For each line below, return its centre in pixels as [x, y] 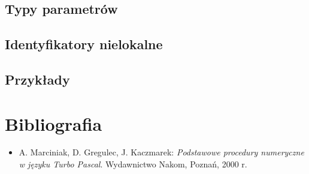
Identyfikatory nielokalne [84, 44]
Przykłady [37, 79]
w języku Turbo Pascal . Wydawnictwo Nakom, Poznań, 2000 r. [133, 164]
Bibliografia [54, 123]
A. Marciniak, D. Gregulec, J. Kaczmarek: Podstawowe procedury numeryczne [161, 152]
